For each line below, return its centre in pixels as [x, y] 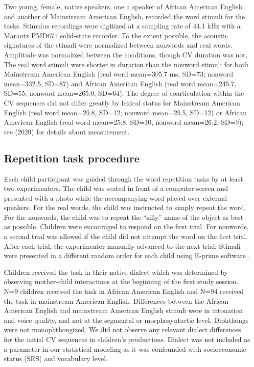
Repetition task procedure [72, 158]
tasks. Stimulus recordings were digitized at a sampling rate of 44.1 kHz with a [122, 26]
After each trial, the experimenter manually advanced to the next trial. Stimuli [122, 246]
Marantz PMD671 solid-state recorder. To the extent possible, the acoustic [116, 35]
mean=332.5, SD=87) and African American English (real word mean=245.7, [120, 83]
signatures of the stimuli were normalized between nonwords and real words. [118, 45]
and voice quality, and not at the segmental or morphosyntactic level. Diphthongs [126, 320]
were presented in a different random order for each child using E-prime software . [127, 255]
